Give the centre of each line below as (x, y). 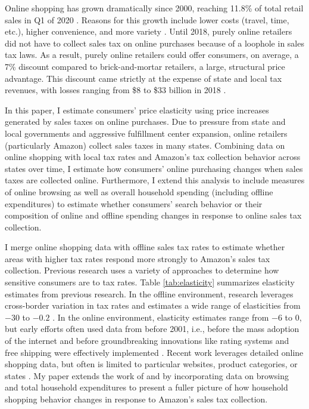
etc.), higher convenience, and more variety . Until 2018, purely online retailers (149, 31)
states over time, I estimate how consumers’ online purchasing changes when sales (154, 168)
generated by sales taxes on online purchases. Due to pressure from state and (145, 122)
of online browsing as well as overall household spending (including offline (139, 191)
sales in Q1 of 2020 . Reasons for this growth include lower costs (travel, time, (147, 19)
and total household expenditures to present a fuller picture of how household (146, 387)
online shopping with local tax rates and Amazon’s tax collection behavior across (153, 157)
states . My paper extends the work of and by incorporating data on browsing (147, 375)
